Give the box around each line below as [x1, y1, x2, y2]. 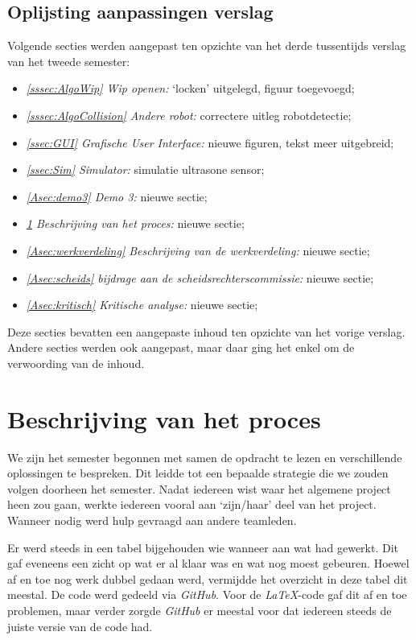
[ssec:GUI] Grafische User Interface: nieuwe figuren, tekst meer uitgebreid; [26, 134, 394, 151]
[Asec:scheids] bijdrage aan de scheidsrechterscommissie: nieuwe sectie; [26, 269, 374, 286]
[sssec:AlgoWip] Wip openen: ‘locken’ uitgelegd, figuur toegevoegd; [26, 80, 355, 97]
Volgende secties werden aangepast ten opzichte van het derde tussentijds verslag [7, 37, 406, 54]
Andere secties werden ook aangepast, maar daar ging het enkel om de [7, 339, 355, 356]
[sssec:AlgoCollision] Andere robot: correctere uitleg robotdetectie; [26, 106, 352, 123]
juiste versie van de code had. [7, 617, 153, 634]
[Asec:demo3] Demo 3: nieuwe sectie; [26, 188, 208, 204]
